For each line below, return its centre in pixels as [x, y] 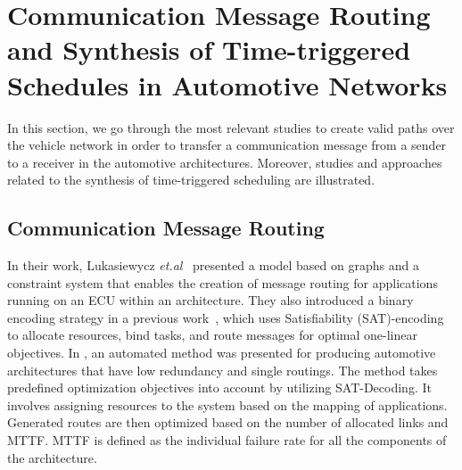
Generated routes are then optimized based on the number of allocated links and [228, 422]
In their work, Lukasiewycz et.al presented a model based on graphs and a [213, 265]
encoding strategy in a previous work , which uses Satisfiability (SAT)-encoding [226, 317]
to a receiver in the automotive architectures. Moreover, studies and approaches [225, 162]
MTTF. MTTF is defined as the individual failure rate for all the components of [227, 440]
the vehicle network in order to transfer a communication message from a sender [227, 145]
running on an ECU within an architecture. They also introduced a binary [210, 300]
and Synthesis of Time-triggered [209, 49]
